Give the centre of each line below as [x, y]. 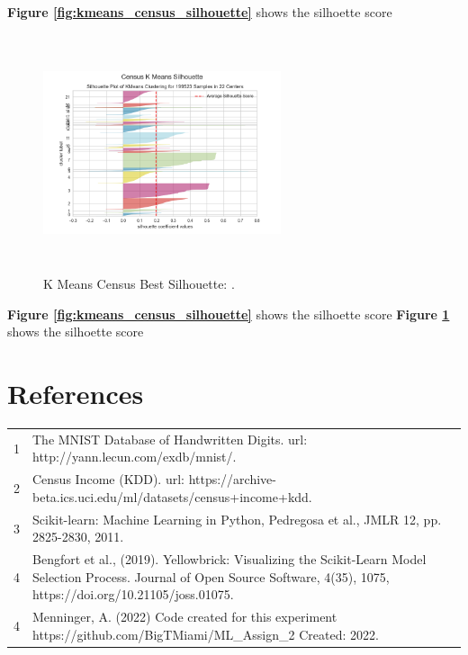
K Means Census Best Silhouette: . [139, 284]
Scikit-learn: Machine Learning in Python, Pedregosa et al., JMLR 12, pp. [237, 519]
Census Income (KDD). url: [108, 479]
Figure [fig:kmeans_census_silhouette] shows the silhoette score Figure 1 [229, 314]
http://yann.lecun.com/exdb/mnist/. [135, 457]
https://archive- [232, 479]
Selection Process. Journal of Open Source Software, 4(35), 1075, [211, 576]
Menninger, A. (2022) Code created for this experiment [185, 617]
